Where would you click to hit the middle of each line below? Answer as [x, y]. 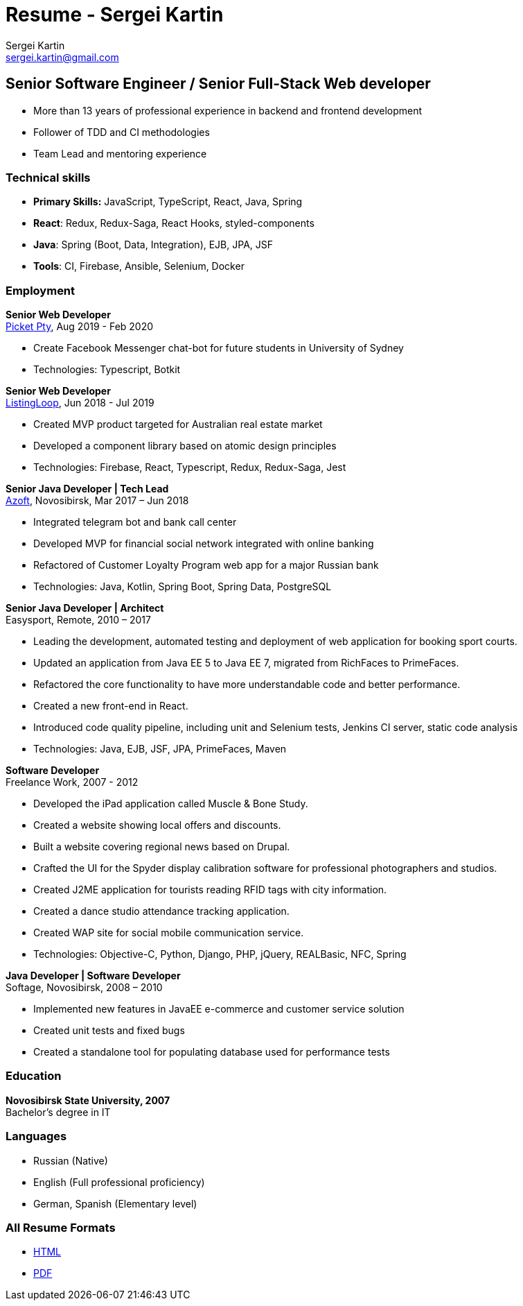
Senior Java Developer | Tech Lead [87, 489]
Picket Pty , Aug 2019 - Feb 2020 [80, 327]
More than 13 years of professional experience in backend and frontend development [228, 110]
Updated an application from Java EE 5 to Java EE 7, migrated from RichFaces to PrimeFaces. [246, 663]
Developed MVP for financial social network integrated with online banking [204, 544]
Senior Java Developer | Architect [85, 608]
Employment [41, 290]
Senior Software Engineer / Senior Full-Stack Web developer [218, 84]
